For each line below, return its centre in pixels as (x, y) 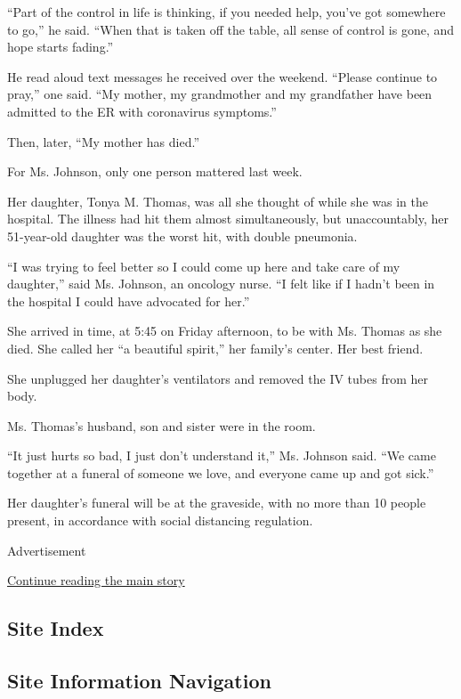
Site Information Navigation (139, 681)
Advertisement (47, 550)
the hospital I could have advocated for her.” (129, 301)
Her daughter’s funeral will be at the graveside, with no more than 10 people (217, 503)
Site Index (56, 628)
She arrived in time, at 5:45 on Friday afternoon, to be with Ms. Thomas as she (225, 331)
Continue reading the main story (96, 580)
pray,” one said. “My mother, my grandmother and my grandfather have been (220, 94)
